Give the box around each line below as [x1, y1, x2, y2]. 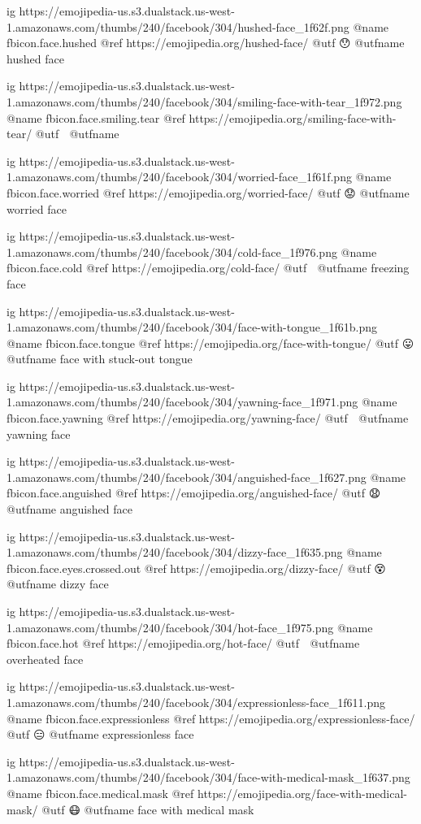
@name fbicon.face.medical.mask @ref [7, 784, 194, 801]
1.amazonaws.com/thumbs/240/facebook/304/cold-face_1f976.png [7, 243, 337, 260]
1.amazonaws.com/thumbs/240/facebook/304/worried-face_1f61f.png [7, 168, 352, 185]
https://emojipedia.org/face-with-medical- [197, 784, 407, 801]
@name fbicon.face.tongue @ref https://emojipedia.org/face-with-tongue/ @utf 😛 [7, 334, 414, 351]
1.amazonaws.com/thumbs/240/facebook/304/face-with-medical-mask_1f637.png [7, 769, 410, 786]
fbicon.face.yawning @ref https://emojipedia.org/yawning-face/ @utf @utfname [7, 410, 409, 427]
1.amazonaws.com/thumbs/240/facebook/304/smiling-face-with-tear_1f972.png [7, 93, 402, 110]
